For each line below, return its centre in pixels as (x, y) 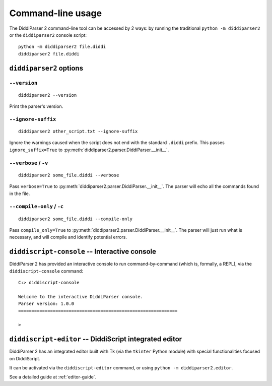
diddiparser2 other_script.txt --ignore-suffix (78, 132)
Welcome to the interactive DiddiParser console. (81, 297)
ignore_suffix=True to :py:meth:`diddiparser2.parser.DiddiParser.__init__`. (89, 150)
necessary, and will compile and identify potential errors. (68, 237)
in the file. (20, 194)
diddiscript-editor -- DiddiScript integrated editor (96, 339)
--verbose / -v (29, 163)
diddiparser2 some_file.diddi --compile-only (76, 219)
